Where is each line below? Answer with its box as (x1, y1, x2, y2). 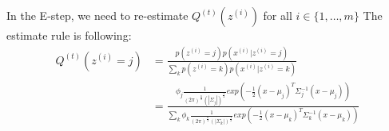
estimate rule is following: (6, 27, 132, 43)
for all (263, 7, 292, 23)
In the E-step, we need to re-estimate (6, 7, 189, 23)
